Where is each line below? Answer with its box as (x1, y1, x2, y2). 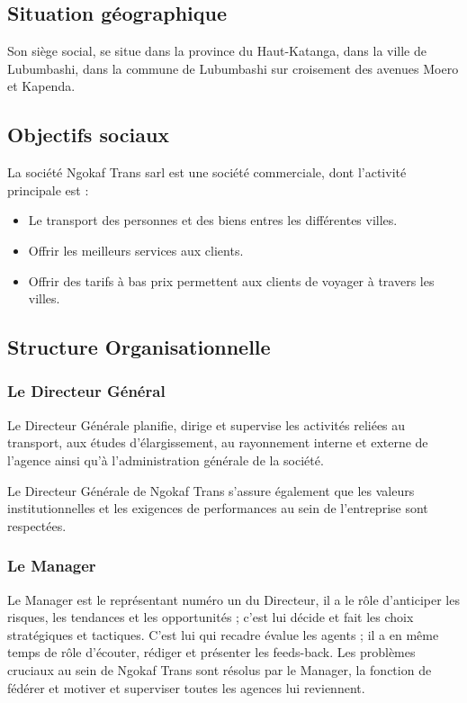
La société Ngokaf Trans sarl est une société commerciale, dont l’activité (7, 163, 407, 182)
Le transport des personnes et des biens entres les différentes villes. (28, 211, 398, 230)
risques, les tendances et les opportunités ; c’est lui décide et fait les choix (7, 608, 414, 626)
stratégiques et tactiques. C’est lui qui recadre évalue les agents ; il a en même (7, 625, 439, 644)
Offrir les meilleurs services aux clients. (28, 240, 244, 259)
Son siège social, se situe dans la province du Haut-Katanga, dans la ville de (7, 41, 427, 60)
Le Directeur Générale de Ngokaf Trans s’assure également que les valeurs (7, 481, 415, 500)
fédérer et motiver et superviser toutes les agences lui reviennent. (7, 678, 365, 697)
